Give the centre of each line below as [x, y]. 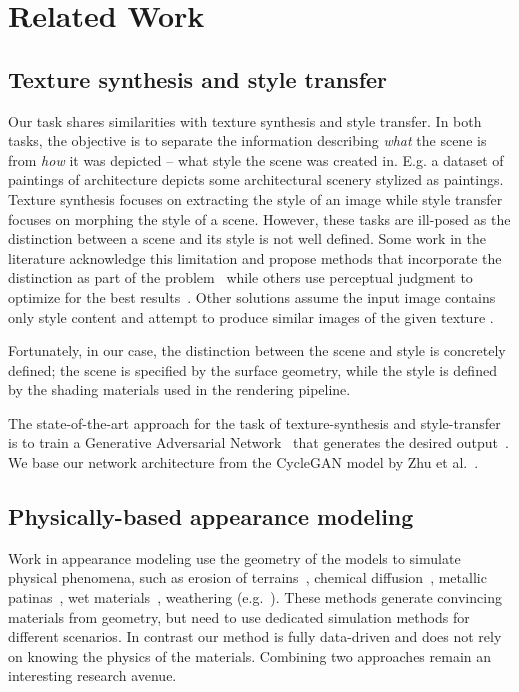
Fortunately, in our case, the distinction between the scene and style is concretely [257, 350]
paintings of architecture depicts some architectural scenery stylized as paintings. [256, 179]
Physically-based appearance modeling [211, 516]
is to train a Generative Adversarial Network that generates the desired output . [258, 442]
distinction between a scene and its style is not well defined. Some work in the [247, 238]
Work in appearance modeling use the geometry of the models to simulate [234, 557]
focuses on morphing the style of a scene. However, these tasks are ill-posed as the [259, 218]
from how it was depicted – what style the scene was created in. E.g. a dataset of [256, 159]
